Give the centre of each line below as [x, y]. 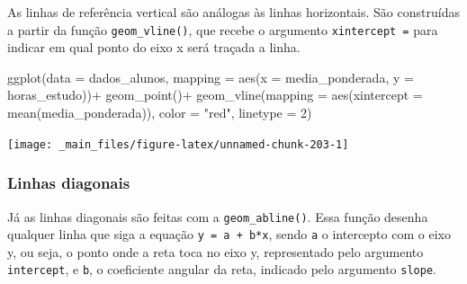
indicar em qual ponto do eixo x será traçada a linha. [154, 47]
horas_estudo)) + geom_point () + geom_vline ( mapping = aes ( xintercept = [215, 95]
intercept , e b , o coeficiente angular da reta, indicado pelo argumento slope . [222, 269]
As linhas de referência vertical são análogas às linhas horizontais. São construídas [233, 12]
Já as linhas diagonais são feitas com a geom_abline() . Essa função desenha [218, 216]
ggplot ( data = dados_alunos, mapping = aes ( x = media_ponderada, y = [211, 77]
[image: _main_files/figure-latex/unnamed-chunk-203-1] [178, 144]
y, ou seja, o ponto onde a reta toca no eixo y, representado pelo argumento [216, 251]
